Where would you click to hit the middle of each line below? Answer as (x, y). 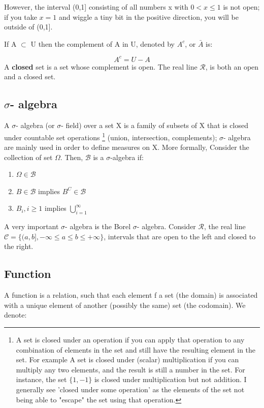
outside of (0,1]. (28, 27)
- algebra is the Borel (98, 226)
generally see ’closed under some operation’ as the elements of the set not (130, 389)
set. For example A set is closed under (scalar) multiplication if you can (127, 359)
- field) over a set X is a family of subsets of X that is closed (155, 125)
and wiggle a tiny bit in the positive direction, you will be (148, 17)
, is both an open (232, 66)
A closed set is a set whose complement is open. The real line (101, 66)
